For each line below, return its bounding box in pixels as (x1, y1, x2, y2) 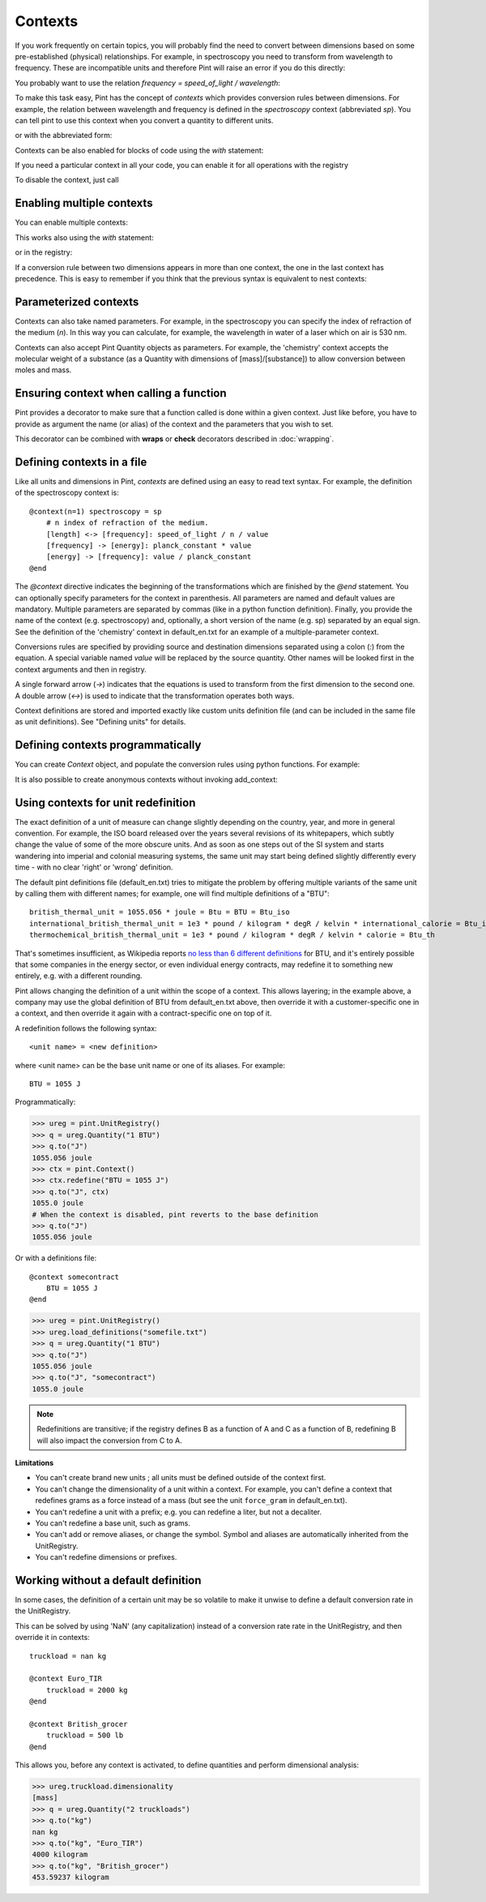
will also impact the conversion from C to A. (36, 1436, 182, 1445)
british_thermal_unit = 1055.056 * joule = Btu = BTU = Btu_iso (29, 908, 291, 917)
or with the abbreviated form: (15, 131, 113, 140)
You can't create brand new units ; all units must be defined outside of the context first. (35, 1473, 326, 1483)
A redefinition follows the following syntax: (15, 1023, 157, 1033)
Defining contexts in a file (15, 455, 147, 469)
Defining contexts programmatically (15, 738, 202, 752)
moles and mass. (15, 365, 72, 375)
